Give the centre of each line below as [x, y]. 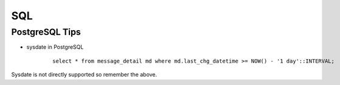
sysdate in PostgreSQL [55, 47]
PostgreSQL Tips [46, 32]
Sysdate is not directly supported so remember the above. [84, 75]
